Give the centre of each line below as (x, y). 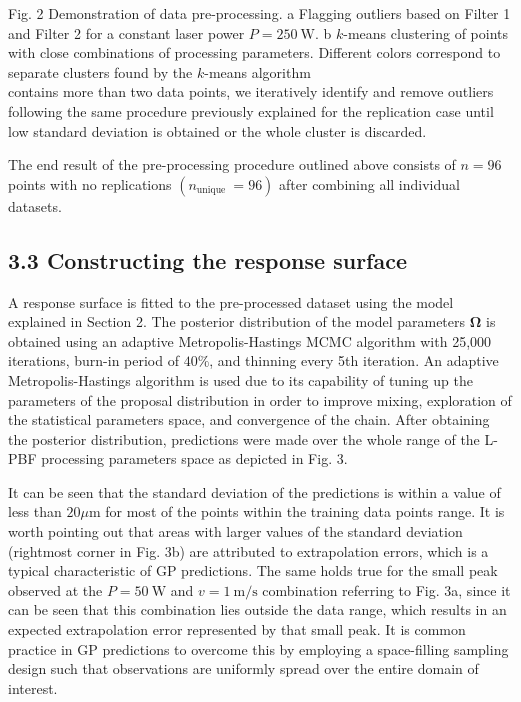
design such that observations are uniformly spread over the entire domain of (243, 668)
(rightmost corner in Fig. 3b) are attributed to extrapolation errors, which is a (248, 550)
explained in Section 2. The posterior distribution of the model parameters (237, 321)
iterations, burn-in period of (93, 360)
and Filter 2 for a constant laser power (126, 32)
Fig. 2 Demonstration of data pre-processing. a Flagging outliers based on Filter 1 (259, 13)
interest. (33, 687)
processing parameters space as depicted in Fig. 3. (194, 458)
